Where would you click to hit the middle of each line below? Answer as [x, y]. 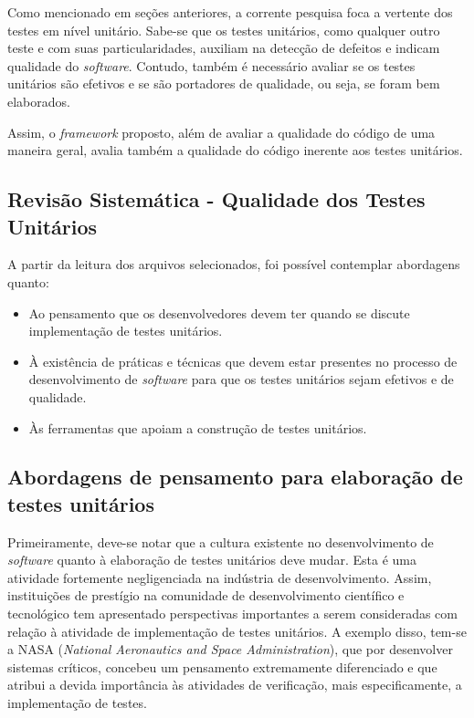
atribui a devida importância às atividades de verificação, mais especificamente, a [235, 685]
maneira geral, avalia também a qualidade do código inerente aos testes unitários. [235, 150]
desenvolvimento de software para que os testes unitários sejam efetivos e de [241, 379]
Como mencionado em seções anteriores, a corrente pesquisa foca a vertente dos [230, 12]
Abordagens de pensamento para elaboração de [235, 477]
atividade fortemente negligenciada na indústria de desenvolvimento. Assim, [220, 577]
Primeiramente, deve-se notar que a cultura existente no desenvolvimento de [221, 541]
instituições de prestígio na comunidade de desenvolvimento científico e [206, 595]
